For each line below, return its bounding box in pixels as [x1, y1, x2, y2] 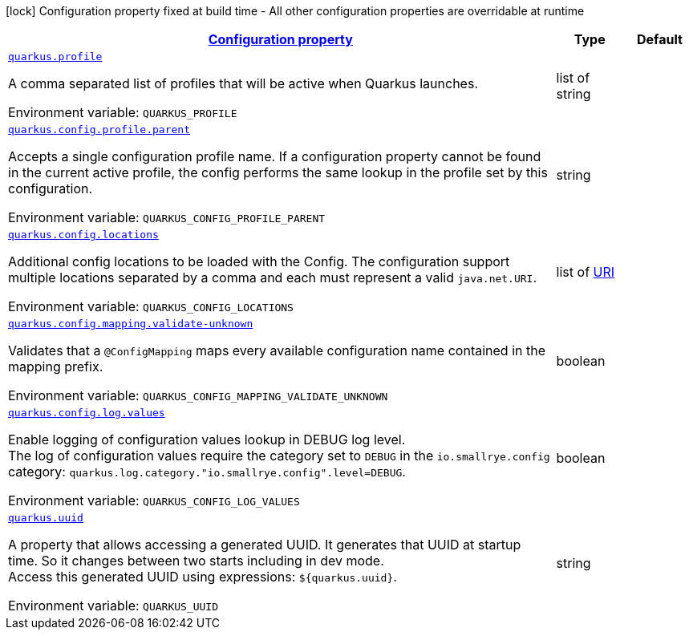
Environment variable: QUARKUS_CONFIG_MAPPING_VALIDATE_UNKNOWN [8, 387, 388, 403]
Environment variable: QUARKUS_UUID [8, 598, 219, 614]
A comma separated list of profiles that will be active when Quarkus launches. [8, 75, 478, 91]
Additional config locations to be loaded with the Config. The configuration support [8, 253, 510, 269]
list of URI [556, 263, 615, 280]
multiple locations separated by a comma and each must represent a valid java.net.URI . [8, 269, 537, 286]
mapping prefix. [8, 359, 103, 375]
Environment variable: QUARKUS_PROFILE [8, 104, 237, 120]
